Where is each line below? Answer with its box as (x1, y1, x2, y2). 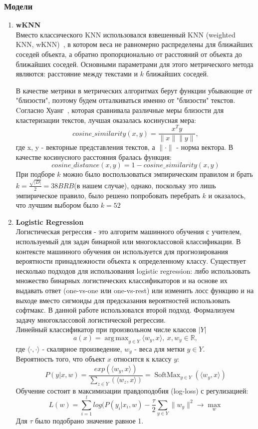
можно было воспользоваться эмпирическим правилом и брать (63, 169, 253, 179)
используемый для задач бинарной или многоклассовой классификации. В (15, 236, 241, 246)
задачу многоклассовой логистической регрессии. (15, 314, 166, 325)
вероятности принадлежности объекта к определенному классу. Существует (15, 256, 246, 266)
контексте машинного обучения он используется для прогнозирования (15, 246, 229, 256)
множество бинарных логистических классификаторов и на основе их (15, 275, 228, 286)
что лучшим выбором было (15, 200, 99, 210)
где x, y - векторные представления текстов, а (15, 142, 155, 152)
